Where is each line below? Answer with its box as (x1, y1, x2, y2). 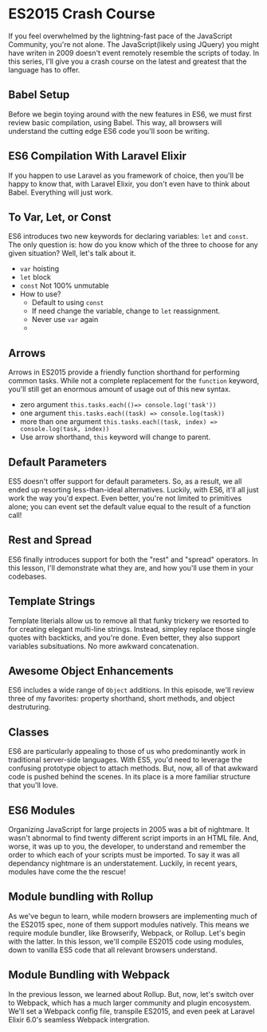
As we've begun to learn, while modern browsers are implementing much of (8, 911, 257, 920)
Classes (8, 725, 49, 739)
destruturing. (8, 702, 51, 712)
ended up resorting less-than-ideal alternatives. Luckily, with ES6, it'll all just (8, 485, 259, 494)
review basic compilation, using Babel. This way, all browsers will (8, 117, 222, 128)
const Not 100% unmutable (19, 281, 109, 291)
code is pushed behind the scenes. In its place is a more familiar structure (8, 772, 251, 782)
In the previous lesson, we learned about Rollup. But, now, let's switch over (8, 989, 254, 999)
